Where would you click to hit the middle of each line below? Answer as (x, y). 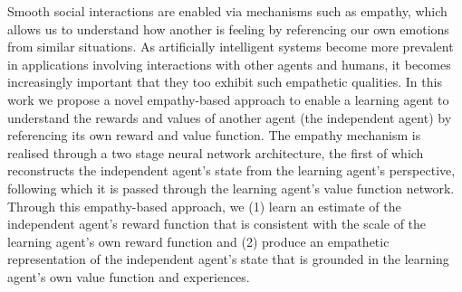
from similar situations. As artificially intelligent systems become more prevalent (231, 47)
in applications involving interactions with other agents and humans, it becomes (229, 64)
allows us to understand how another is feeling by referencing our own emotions (228, 28)
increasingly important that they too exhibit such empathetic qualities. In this (225, 82)
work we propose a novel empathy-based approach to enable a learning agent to (228, 99)
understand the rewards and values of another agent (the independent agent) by (230, 117)
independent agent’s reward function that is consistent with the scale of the (217, 224)
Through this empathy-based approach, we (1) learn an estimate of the (204, 206)
